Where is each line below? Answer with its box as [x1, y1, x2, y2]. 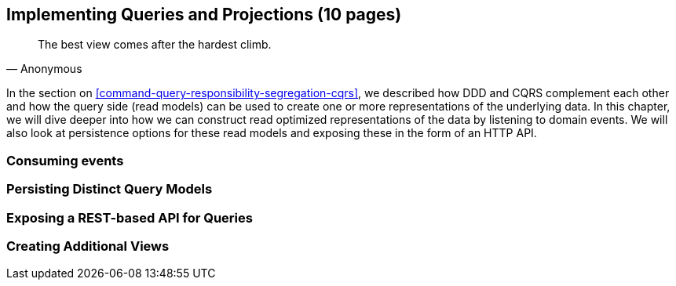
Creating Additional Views [6, 237, 170, 254]
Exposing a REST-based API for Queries [6, 209, 253, 226]
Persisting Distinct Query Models [6, 181, 213, 197]
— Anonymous [6, 62, 82, 76]
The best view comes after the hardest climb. [38, 38, 272, 52]
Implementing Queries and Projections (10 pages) [6, 5, 402, 24]
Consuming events [6, 152, 124, 168]
